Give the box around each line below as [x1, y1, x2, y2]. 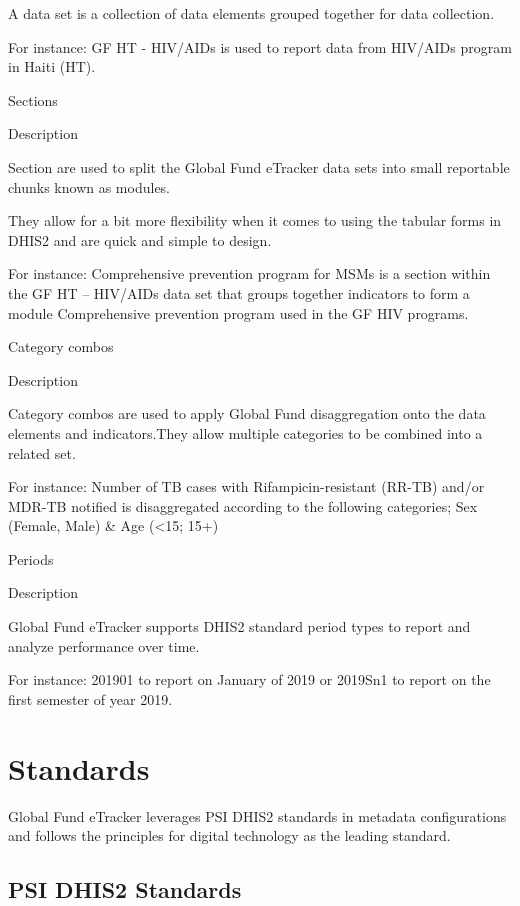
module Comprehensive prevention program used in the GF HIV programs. [8, 302, 469, 323]
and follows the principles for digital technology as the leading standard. [8, 825, 451, 846]
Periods [8, 548, 54, 569]
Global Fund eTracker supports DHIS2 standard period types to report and [8, 616, 471, 637]
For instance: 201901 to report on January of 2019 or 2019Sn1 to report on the [8, 669, 491, 690]
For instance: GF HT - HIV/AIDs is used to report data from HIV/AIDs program [8, 36, 512, 57]
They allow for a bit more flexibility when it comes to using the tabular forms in [8, 210, 502, 231]
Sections [8, 89, 58, 110]
